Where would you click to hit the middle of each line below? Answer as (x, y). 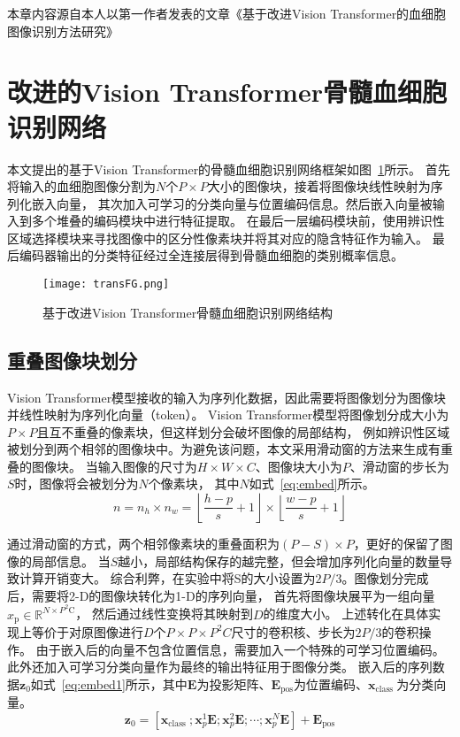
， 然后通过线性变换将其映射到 (164, 614)
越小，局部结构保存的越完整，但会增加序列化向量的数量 (279, 560)
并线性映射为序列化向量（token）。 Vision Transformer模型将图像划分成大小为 (228, 415)
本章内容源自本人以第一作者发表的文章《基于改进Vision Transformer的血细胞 (227, 13)
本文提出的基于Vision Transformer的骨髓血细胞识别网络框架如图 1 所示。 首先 (229, 169)
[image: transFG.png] (106, 284)
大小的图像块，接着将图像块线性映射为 (319, 186)
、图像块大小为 (299, 466)
